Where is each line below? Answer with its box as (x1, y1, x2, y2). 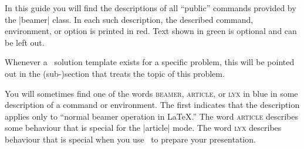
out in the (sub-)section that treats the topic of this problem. (5, 67, 225, 79)
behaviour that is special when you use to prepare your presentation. (5, 133, 256, 145)
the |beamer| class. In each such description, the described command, (5, 13, 254, 25)
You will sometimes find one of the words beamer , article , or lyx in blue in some (5, 87, 298, 99)
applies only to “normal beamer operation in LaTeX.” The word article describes (5, 110, 298, 122)
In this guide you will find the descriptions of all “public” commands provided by (5, 2, 296, 13)
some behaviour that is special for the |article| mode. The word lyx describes (5, 121, 282, 134)
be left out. (5, 36, 45, 48)
